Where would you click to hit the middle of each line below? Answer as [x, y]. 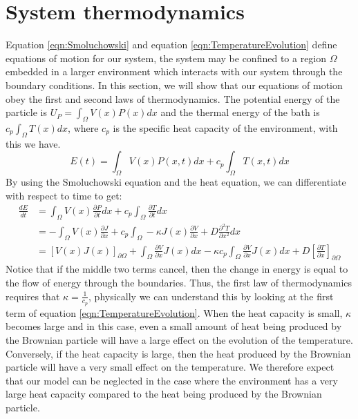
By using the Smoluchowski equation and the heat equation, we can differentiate [176, 182]
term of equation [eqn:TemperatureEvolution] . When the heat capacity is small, [174, 312]
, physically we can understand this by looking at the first [211, 296]
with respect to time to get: [64, 195]
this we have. [33, 143]
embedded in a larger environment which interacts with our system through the [174, 71]
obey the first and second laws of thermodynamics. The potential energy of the [173, 98]
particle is [27, 112]
